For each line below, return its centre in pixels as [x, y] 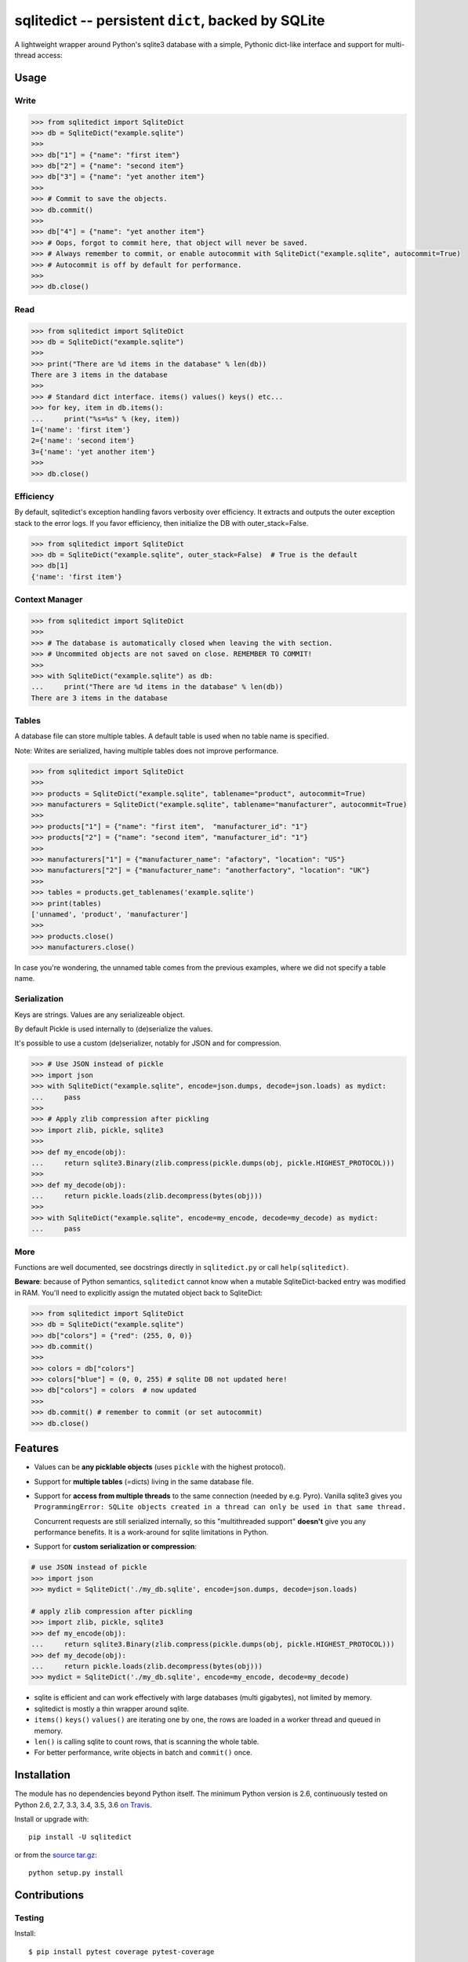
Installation [42, 1775]
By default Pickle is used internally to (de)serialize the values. [114, 1029]
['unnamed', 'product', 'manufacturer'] [109, 914]
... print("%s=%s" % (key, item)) [105, 419]
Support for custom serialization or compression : [116, 1547]
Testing [29, 1917]
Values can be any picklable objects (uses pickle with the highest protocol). [160, 1467]
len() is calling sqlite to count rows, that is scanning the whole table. [147, 1741]
